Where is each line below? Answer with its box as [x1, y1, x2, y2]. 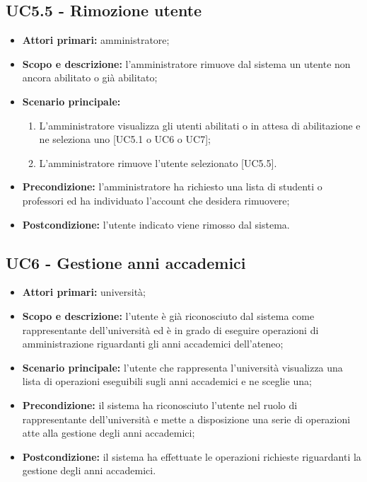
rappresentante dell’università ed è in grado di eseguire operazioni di [22, 322, 319, 337]
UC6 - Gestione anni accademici [6, 251, 246, 273]
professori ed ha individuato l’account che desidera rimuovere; [22, 193, 290, 207]
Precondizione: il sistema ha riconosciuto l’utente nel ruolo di [22, 397, 298, 412]
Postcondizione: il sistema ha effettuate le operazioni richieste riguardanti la [22, 449, 361, 464]
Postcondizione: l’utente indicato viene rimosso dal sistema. [22, 217, 290, 231]
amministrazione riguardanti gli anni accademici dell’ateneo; [22, 336, 284, 351]
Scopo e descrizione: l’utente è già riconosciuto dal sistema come [22, 308, 315, 323]
